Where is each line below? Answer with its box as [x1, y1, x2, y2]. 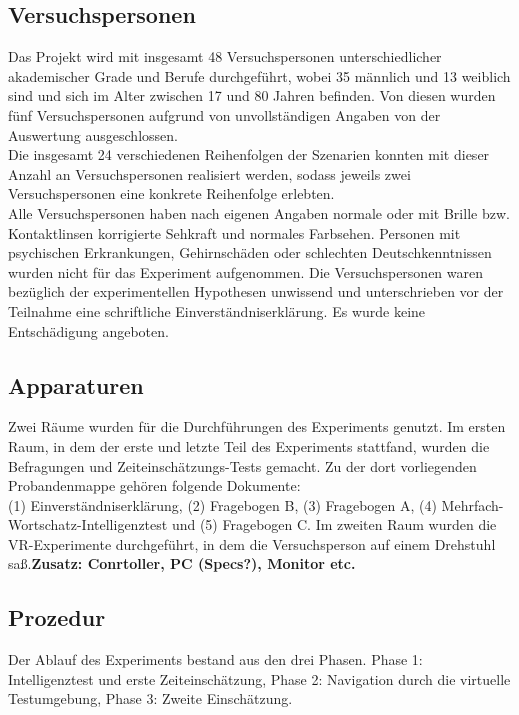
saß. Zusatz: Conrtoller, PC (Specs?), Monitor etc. [8, 553, 356, 574]
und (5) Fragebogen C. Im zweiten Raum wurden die [171, 514, 497, 535]
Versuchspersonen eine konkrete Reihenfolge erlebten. [8, 183, 335, 204]
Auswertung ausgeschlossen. [8, 124, 178, 145]
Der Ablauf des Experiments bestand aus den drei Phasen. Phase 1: [8, 649, 423, 670]
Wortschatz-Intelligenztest [8, 514, 168, 535]
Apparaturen [8, 369, 144, 400]
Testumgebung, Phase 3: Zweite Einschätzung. [8, 688, 293, 709]
